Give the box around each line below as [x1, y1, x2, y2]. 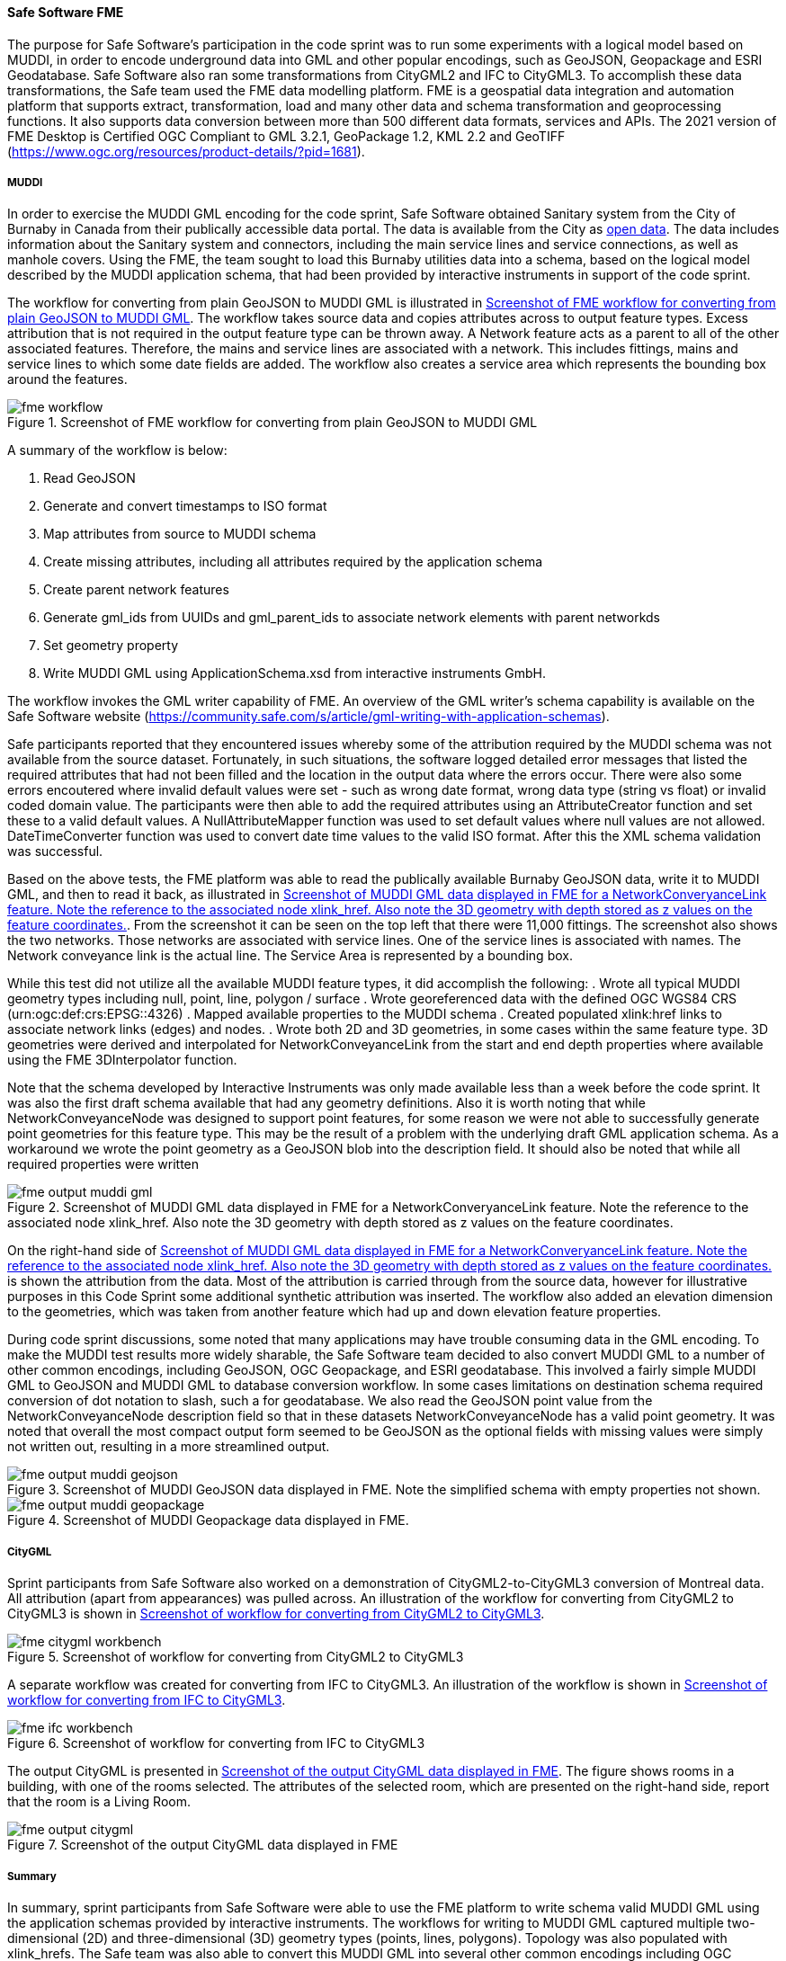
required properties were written [7, 1156, 200, 1172]
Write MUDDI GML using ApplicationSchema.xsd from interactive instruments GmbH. [43, 665, 547, 682]
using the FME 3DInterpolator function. [7, 1052, 237, 1068]
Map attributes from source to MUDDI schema [43, 526, 317, 542]
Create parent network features [43, 582, 229, 598]
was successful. [7, 843, 103, 860]
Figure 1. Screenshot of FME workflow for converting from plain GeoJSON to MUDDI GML [7, 414, 538, 431]
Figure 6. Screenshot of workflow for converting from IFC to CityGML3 [7, 1735, 425, 1752]
